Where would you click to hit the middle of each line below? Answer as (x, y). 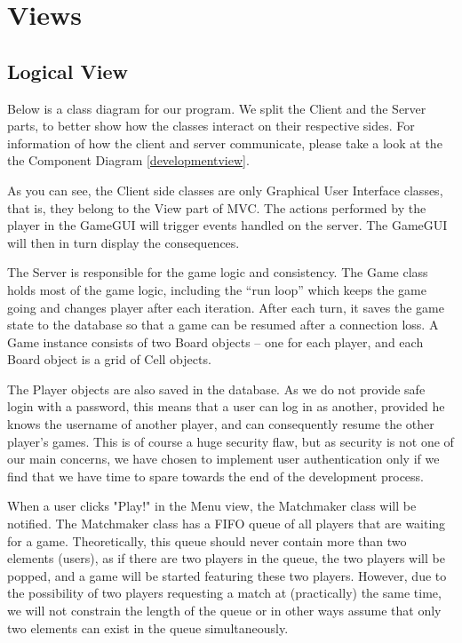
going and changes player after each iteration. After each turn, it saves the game (226, 307)
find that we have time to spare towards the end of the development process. (215, 476)
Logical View (68, 71)
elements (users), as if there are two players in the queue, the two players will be (226, 558)
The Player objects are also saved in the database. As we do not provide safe (216, 389)
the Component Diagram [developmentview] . (128, 160)
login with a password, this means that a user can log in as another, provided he (226, 406)
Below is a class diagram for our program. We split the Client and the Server (217, 108)
